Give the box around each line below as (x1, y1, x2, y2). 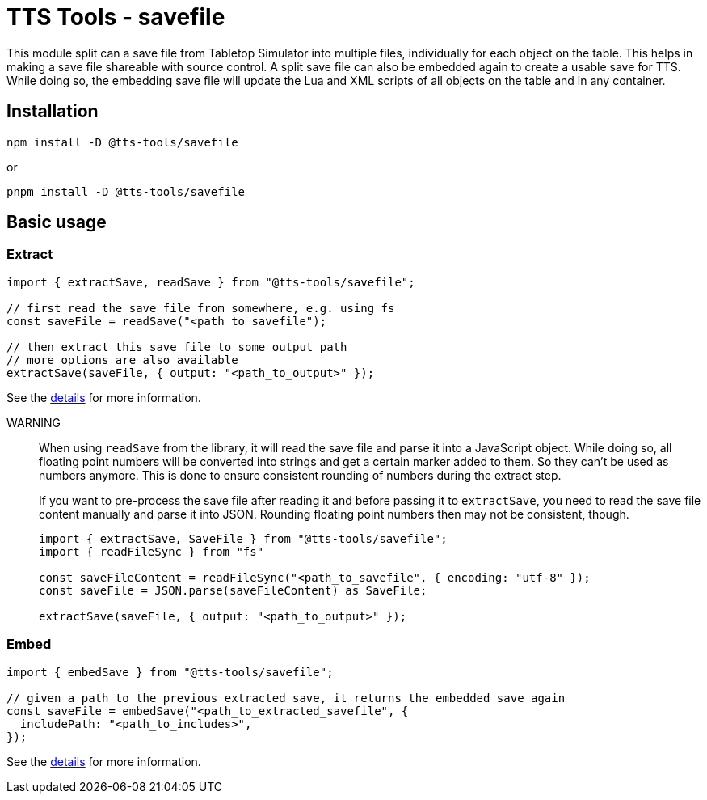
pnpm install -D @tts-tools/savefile (6, 184, 246, 198)
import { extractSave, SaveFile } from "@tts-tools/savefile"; (39, 531, 448, 545)
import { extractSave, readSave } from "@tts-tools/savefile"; (6, 275, 415, 289)
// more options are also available (6, 353, 238, 366)
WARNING (6, 415, 61, 430)
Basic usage (6, 212, 107, 233)
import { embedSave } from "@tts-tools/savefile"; (6, 665, 334, 679)
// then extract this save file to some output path (6, 340, 347, 353)
